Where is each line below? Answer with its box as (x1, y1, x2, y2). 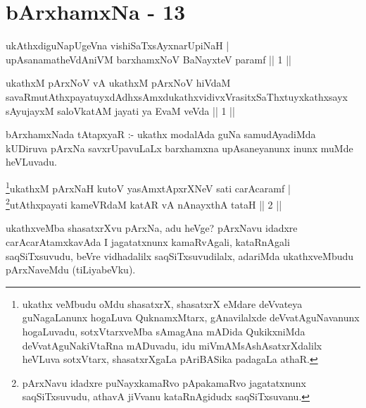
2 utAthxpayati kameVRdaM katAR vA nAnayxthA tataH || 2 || (6, 195, 282, 211)
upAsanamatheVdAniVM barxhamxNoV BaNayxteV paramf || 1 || (6, 51, 292, 66)
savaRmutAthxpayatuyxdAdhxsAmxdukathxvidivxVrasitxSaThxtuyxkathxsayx (6, 89, 348, 104)
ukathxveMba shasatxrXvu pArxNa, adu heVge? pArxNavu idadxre (6, 221, 298, 235)
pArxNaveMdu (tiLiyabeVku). (6, 262, 136, 277)
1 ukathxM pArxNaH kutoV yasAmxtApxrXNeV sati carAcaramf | (6, 178, 291, 195)
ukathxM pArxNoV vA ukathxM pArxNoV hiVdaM (6, 75, 231, 90)
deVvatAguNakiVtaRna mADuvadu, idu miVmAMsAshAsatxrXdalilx (22, 338, 322, 352)
